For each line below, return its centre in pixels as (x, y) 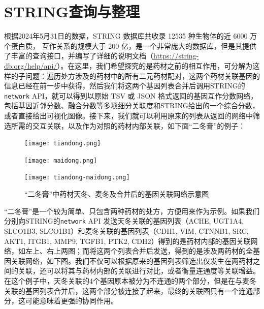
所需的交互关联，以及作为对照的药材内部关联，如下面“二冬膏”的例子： (128, 125)
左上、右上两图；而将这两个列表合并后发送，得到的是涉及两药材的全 (139, 251)
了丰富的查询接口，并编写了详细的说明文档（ (79, 56)
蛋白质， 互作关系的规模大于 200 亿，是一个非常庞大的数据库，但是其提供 (134, 45)
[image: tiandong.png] (63, 144)
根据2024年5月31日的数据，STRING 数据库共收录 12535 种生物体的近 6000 (126, 36)
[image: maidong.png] (61, 160)
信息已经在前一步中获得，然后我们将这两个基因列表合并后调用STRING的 (125, 86)
